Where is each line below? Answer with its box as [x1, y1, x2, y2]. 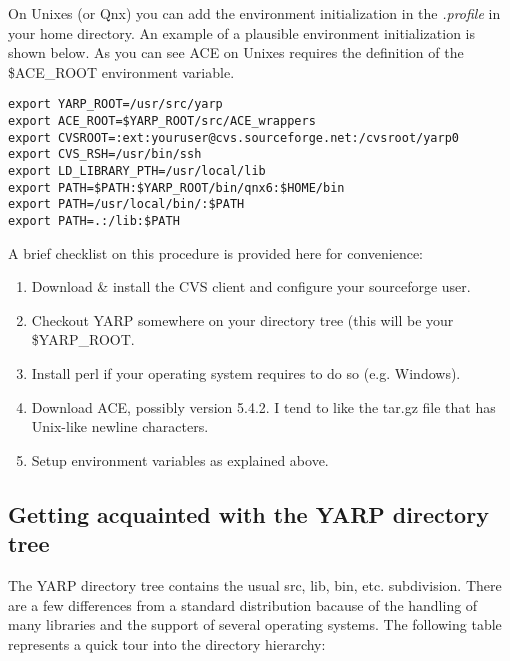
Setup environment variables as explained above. [31, 449, 329, 470]
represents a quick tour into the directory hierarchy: [8, 633, 326, 654]
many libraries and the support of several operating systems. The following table [8, 614, 502, 635]
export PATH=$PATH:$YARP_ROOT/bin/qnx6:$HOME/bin [8, 180, 345, 195]
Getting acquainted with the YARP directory [8, 498, 489, 529]
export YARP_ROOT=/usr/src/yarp [8, 97, 223, 112]
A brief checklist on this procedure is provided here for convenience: [8, 242, 424, 263]
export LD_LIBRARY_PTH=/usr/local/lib [8, 164, 266, 178]
